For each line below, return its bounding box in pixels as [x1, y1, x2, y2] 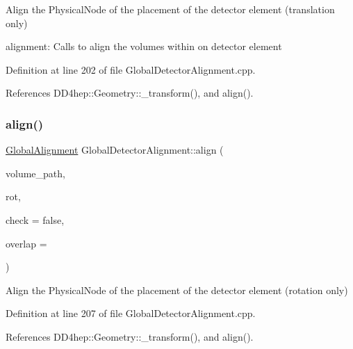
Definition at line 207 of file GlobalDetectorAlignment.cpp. [6, 306, 256, 320]
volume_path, [6, 165, 65, 180]
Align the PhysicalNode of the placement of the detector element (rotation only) [6, 282, 348, 297]
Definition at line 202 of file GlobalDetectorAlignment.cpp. [6, 62, 256, 76]
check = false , [6, 212, 65, 227]
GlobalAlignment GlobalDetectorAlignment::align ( [6, 143, 224, 157]
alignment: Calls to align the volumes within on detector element [6, 39, 282, 54]
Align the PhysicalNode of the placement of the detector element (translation [6, 2, 335, 16]
